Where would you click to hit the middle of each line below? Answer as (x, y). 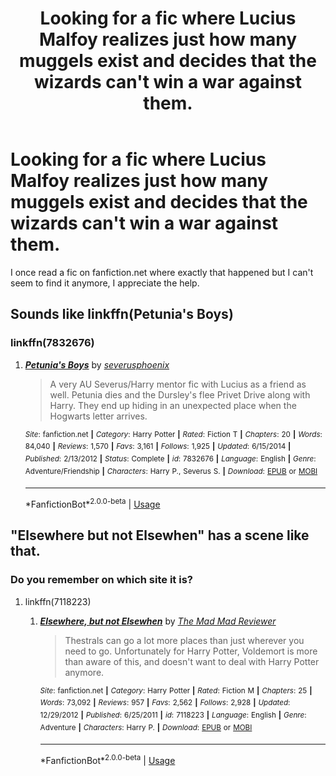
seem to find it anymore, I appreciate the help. (105, 283)
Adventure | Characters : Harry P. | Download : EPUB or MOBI (146, 727)
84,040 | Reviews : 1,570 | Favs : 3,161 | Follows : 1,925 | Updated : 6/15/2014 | (158, 447)
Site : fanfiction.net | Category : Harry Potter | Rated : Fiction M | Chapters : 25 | (176, 690)
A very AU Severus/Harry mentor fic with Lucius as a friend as (178, 384)
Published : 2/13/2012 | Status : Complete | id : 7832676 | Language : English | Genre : (170, 458)
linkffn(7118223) (58, 601)
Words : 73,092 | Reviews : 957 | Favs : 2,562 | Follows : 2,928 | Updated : (165, 703)
